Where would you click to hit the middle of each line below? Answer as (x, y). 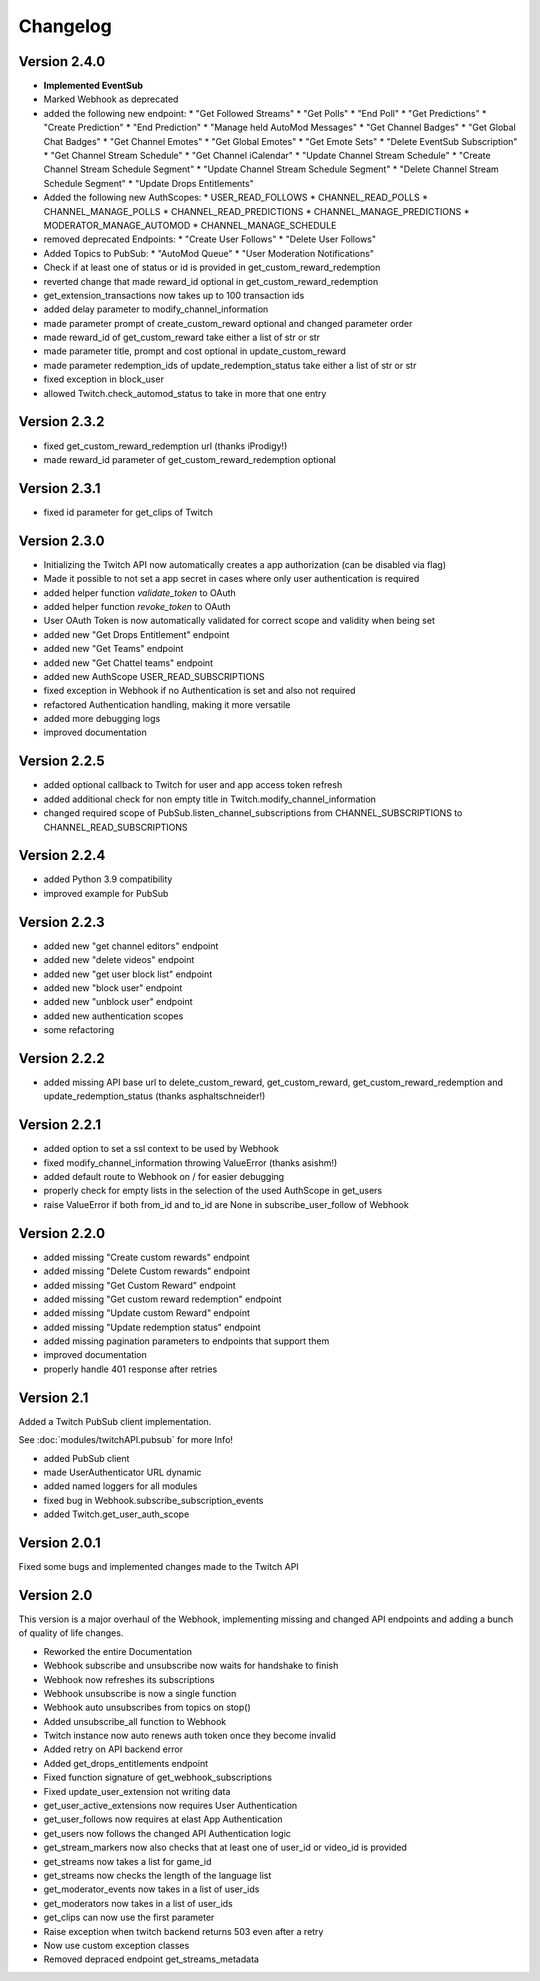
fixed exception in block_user (104, 379)
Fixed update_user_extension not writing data (137, 1791)
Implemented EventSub (93, 86)
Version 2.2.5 (61, 761)
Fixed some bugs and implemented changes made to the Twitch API (158, 1567)
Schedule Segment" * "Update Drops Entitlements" (148, 183)
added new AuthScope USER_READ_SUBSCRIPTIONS (154, 676)
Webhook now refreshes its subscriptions (129, 1679)
